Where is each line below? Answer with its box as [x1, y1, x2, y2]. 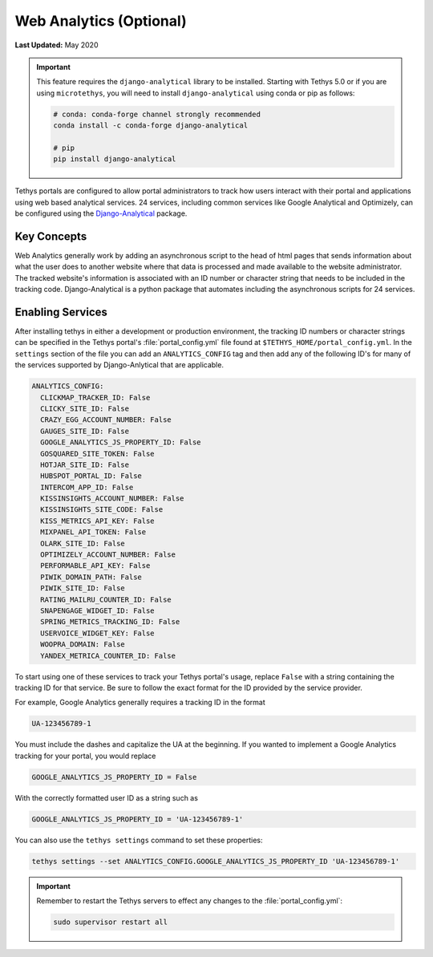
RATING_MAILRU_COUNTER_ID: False [40, 594, 172, 604]
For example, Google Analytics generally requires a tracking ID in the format [14, 698, 265, 708]
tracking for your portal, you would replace [14, 751, 156, 760]
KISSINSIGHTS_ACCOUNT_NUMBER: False [40, 494, 184, 503]
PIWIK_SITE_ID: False [40, 584, 126, 593]
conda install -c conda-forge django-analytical [53, 121, 249, 130]
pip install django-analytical [53, 155, 176, 164]
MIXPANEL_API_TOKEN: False [40, 528, 147, 537]
